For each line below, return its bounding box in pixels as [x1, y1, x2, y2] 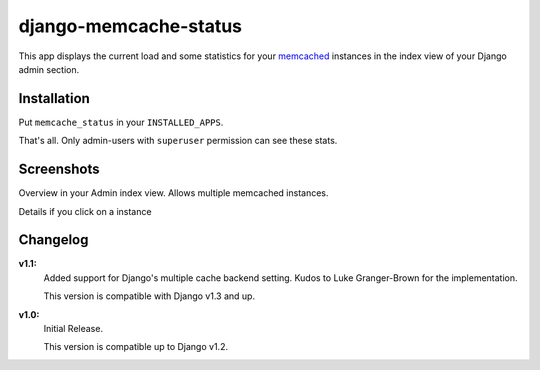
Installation [18, 90, 90, 107]
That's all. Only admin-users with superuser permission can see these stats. [18, 135, 338, 147]
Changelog [18, 231, 89, 249]
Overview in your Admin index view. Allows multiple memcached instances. [18, 187, 329, 199]
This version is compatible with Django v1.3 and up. [43, 290, 255, 302]
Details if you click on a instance [18, 205, 152, 217]
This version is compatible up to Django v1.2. [43, 341, 229, 353]
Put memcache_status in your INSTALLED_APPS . [18, 116, 224, 128]
